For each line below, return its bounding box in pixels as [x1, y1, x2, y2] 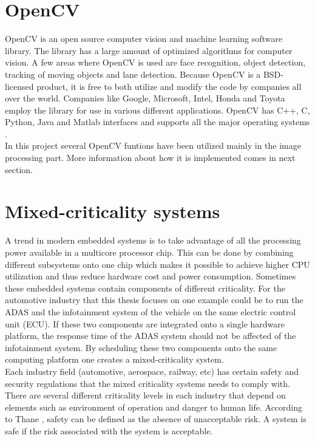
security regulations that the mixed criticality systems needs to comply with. [5, 377, 290, 389]
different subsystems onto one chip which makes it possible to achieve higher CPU [5, 258, 310, 270]
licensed [5, 80, 34, 92]
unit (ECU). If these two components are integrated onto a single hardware [5, 317, 285, 330]
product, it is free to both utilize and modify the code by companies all [36, 80, 302, 92]
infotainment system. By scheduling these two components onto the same [5, 341, 277, 354]
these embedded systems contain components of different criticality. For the [5, 281, 285, 294]
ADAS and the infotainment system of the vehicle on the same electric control [5, 305, 296, 318]
